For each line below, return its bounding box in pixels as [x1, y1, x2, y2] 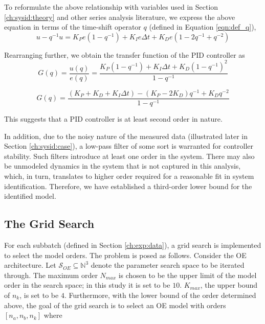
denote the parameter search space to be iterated [91, 260, 245, 270]
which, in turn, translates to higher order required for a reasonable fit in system [4, 171, 254, 181]
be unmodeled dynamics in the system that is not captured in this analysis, [4, 160, 241, 171]
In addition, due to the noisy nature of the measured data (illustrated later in [4, 130, 248, 141]
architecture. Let [4, 260, 56, 270]
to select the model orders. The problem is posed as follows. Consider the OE [4, 249, 247, 260]
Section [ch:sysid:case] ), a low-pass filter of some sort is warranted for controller [4, 141, 253, 151]
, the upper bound [200, 280, 258, 290]
